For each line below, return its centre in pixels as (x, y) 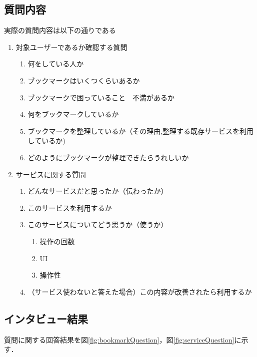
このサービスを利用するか (70, 207)
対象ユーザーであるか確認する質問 (71, 47)
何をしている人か (56, 64)
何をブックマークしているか (73, 114)
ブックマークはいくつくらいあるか (84, 80)
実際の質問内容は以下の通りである (60, 30)
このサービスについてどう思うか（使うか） (98, 224)
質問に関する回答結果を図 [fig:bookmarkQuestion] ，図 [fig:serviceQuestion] (119, 339)
